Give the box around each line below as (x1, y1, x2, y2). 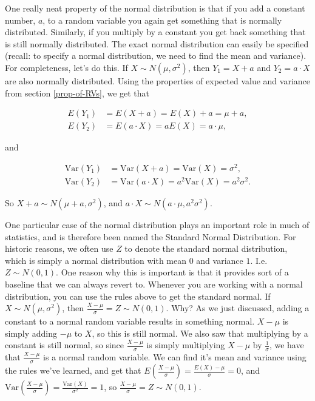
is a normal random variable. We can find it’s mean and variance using (43, 351, 307, 363)
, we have (269, 339, 304, 351)
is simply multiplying (146, 339, 225, 351)
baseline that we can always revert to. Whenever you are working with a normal (5, 278, 303, 290)
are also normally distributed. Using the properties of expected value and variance (5, 74, 311, 87)
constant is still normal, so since (5, 339, 124, 351)
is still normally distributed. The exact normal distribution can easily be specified (5, 37, 309, 50)
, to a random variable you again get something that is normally (42, 13, 282, 26)
